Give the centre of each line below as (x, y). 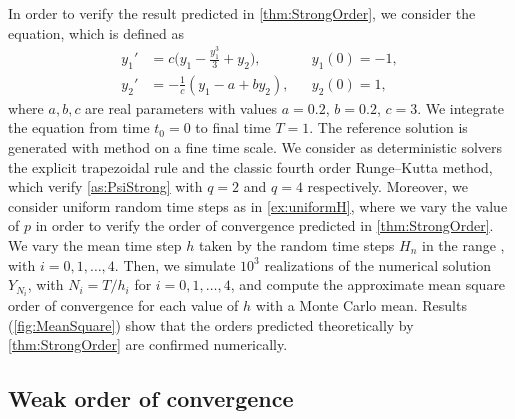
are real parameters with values (181, 107)
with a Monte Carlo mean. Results (361, 305)
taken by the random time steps (296, 245)
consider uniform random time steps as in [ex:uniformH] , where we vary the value (258, 205)
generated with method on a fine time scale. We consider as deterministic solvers (255, 147)
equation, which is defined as (96, 32)
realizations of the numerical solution (378, 264)
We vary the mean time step (95, 245)
